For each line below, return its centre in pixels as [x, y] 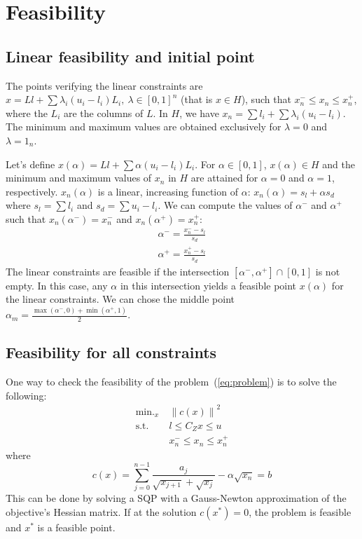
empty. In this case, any [57, 285]
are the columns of [103, 112]
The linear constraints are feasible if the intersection [118, 271]
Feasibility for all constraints [111, 352]
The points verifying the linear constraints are [104, 85]
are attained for [224, 178]
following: [26, 395]
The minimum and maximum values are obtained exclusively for [144, 127]
